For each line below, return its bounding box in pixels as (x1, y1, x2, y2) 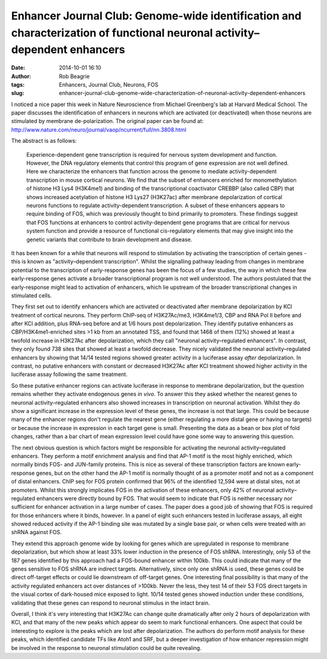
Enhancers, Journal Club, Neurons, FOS (59, 81, 159, 88)
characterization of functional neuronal (11, 26, 213, 39)
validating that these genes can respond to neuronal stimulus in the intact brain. (11, 599, 210, 606)
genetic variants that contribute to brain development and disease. (26, 236, 193, 243)
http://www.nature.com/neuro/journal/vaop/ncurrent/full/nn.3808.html (11, 126, 187, 133)
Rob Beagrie (59, 73, 90, 80)
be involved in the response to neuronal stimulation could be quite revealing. (11, 644, 202, 651)
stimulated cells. (11, 291, 52, 299)
